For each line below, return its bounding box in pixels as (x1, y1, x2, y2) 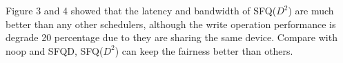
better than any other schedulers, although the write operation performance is (6, 16, 336, 31)
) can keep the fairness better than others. (115, 43, 293, 58)
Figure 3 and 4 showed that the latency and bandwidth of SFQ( (6, 3, 277, 17)
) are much (288, 3, 334, 17)
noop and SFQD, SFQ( (6, 43, 104, 58)
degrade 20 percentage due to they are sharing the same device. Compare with (6, 30, 337, 45)
